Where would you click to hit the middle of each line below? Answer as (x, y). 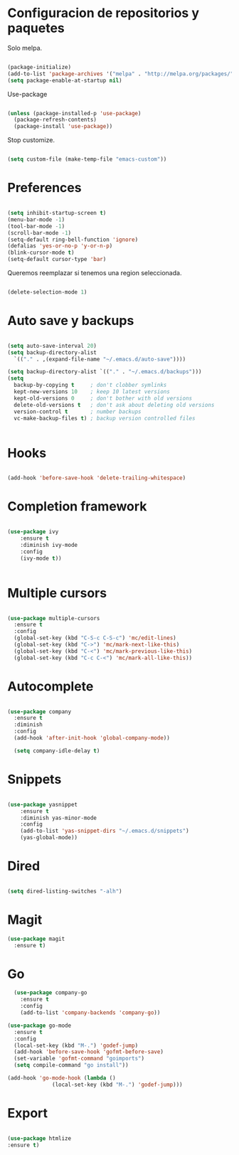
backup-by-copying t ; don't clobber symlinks (90, 385)
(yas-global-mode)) (49, 838)
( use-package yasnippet (43, 804)
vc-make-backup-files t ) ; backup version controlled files (105, 418)
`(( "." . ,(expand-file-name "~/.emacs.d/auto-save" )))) (100, 359)
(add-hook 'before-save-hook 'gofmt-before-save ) (89, 1052)
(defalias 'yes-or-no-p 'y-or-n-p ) (60, 246)
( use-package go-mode (39, 1026)
